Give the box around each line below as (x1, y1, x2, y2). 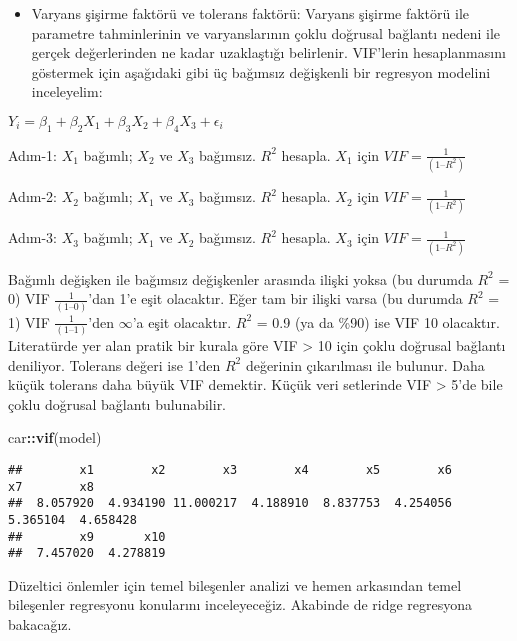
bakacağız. (8, 614, 72, 635)
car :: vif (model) (8, 427, 102, 448)
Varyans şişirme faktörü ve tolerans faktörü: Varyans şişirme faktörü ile (31, 3, 470, 23)
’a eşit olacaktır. (132, 311, 232, 332)
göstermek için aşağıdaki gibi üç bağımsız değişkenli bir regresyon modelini (31, 61, 491, 82)
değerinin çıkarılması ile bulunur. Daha (245, 354, 485, 375)
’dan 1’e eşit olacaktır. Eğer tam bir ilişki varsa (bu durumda (88, 288, 463, 309)
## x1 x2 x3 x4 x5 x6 (8, 462, 452, 477)
